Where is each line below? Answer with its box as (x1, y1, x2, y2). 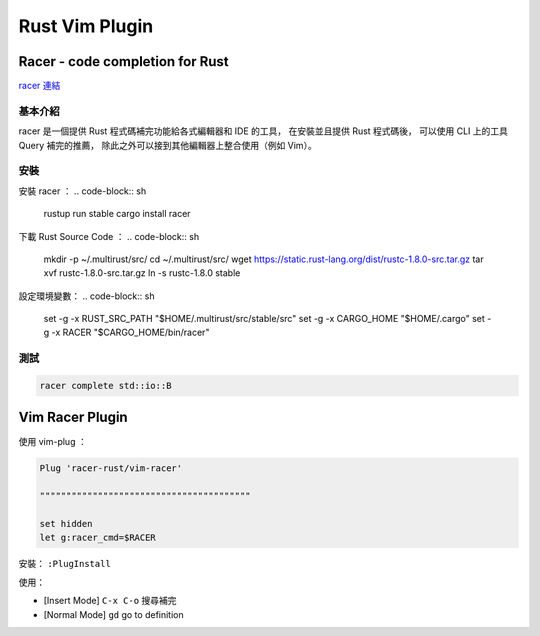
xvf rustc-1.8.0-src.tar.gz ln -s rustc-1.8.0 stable (43, 267, 241, 279)
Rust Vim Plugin (18, 15, 154, 37)
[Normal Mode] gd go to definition (43, 608, 184, 620)
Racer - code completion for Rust (18, 53, 229, 70)
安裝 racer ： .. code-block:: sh (18, 185, 147, 197)
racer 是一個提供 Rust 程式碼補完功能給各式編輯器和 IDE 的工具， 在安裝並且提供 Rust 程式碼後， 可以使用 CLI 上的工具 (18, 125, 509, 137)
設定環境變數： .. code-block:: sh (18, 290, 155, 302)
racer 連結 (18, 80, 61, 92)
